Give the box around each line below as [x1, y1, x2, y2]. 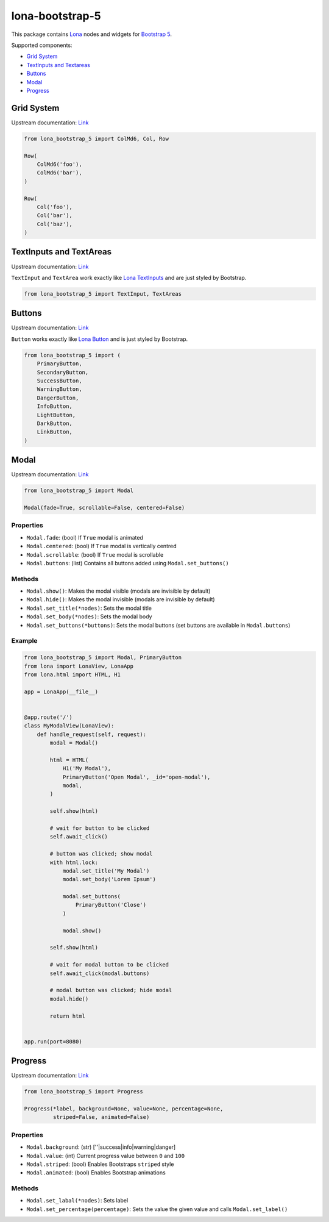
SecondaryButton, [37, 369, 89, 376]
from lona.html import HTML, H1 [24, 671, 121, 678]
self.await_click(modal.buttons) [49, 970, 150, 977]
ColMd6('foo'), [37, 160, 82, 168]
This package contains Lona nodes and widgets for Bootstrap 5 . [11, 30, 172, 38]
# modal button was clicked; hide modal [49, 987, 172, 994]
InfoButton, [37, 403, 73, 410]
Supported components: [11, 41, 73, 49]
